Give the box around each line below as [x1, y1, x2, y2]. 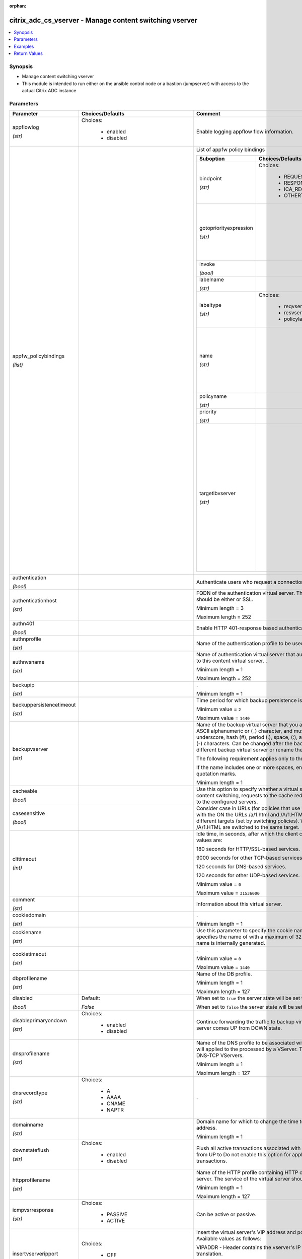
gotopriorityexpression [199, 225, 254, 232]
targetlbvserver [199, 490, 236, 497]
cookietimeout [12, 951, 46, 958]
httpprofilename [12, 1176, 50, 1183]
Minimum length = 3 [196, 605, 244, 612]
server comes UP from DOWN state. [196, 1025, 282, 1032]
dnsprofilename [12, 1050, 50, 1057]
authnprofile [12, 636, 41, 643]
